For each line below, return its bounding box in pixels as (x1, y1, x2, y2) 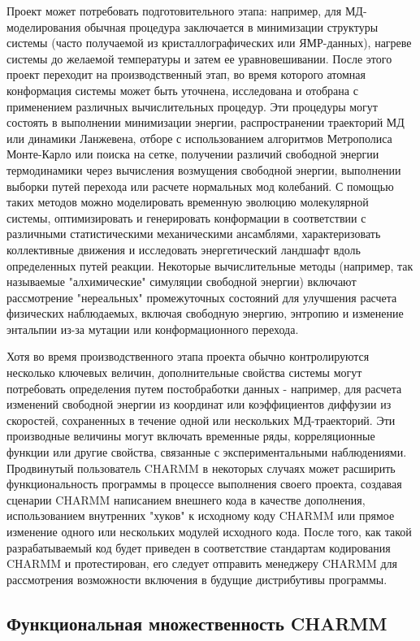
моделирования (6, 18, 81, 35)
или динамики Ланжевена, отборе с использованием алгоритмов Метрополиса (6, 129, 392, 146)
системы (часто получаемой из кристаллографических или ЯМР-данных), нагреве (6, 34, 412, 51)
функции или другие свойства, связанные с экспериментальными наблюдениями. (6, 444, 407, 461)
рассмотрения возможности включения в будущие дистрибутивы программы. (6, 570, 388, 587)
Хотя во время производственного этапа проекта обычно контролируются (6, 348, 370, 365)
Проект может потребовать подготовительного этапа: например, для (6, 2, 342, 19)
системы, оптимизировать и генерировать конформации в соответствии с (6, 209, 366, 226)
